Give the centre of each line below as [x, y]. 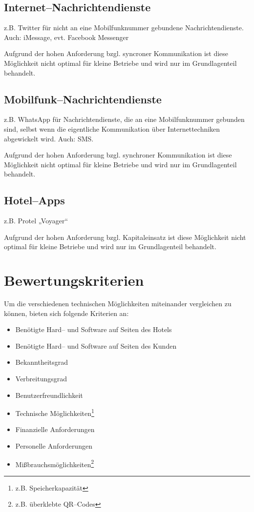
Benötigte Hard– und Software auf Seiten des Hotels [94, 329]
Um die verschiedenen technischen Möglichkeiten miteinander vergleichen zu [118, 304]
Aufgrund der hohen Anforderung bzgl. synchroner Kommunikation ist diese [118, 155]
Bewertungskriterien [74, 280]
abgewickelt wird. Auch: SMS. [49, 138]
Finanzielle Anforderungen [55, 429]
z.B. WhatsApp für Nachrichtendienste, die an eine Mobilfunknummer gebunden [124, 119]
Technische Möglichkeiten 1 [55, 412]
